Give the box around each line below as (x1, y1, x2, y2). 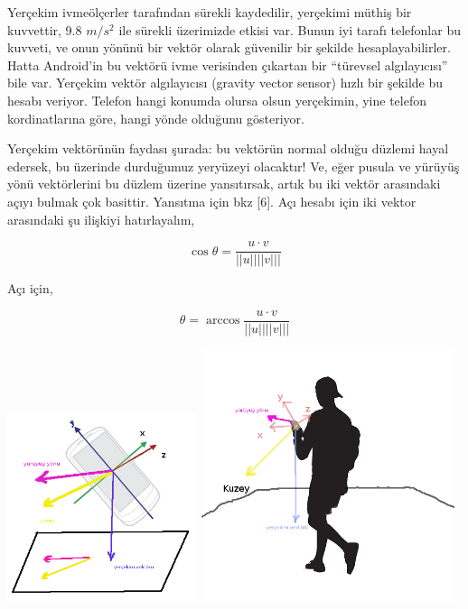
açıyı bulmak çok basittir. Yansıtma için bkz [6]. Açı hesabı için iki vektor (7, 191, 417, 210)
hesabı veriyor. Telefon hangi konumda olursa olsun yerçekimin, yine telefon (7, 90, 426, 109)
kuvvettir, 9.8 (7, 20, 82, 39)
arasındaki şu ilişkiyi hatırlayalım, (7, 209, 195, 228)
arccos (205, 314, 240, 328)
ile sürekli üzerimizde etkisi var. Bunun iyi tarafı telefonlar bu (118, 20, 461, 39)
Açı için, (7, 279, 53, 298)
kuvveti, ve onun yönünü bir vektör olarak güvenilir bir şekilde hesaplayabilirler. (7, 38, 451, 57)
